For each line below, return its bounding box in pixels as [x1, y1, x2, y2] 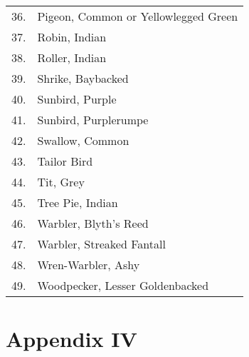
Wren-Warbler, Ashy [37, 256, 140, 273]
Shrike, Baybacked [37, 70, 129, 86]
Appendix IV [6, 324, 137, 353]
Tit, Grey [37, 174, 85, 190]
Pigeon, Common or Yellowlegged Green [37, 8, 238, 24]
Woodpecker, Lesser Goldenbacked [37, 277, 209, 293]
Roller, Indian [37, 49, 107, 66]
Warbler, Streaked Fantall [37, 236, 166, 252]
